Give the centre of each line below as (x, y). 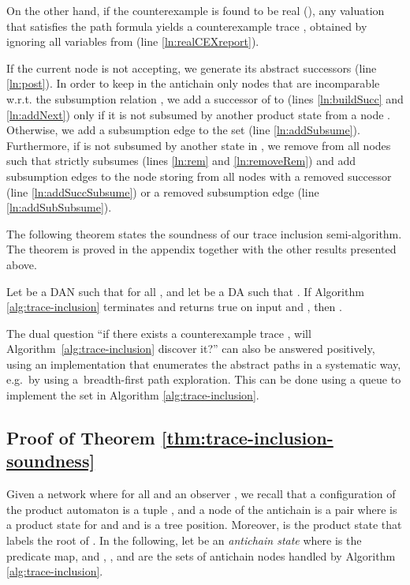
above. (22, 264)
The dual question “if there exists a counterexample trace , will (159, 333)
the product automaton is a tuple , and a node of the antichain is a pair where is (202, 509)
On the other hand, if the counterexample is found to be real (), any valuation (196, 10)
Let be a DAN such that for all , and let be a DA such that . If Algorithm (185, 291)
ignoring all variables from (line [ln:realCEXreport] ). (133, 41)
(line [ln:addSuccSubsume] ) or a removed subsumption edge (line (163, 191)
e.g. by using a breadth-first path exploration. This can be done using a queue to (204, 379)
